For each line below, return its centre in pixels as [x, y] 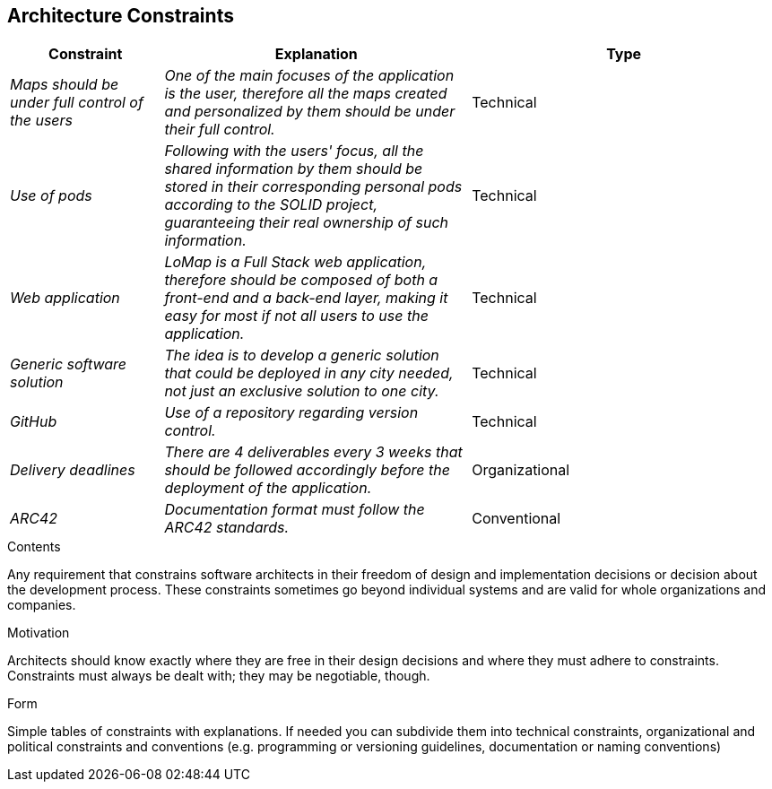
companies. [42, 605]
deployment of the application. [268, 488]
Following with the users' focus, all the [294, 151]
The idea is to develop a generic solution [302, 355]
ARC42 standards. [227, 528]
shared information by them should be [294, 169]
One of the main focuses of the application [309, 76]
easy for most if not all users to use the [296, 316]
